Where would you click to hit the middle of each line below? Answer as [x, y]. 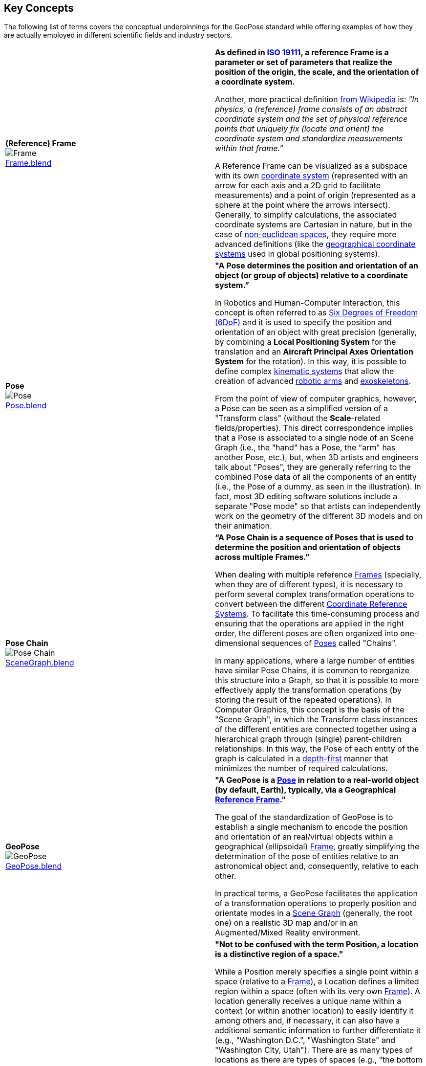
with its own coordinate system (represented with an [311, 176]
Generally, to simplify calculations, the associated [306, 215]
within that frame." [249, 148]
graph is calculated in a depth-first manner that [302, 759]
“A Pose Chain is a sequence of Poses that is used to [314, 538]
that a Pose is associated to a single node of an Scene [314, 438]
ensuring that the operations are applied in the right [309, 624]
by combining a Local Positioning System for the [306, 342]
